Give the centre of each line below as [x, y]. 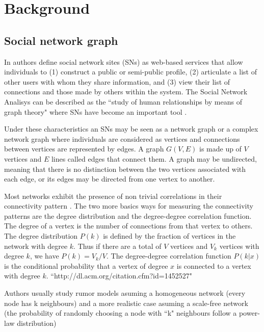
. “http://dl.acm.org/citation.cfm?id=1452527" [119, 276]
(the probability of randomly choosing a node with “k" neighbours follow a [121, 313]
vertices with [239, 246]
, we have [44, 256]
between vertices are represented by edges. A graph [84, 149]
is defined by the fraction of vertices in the [169, 236]
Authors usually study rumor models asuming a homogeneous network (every [125, 293]
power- [249, 313]
